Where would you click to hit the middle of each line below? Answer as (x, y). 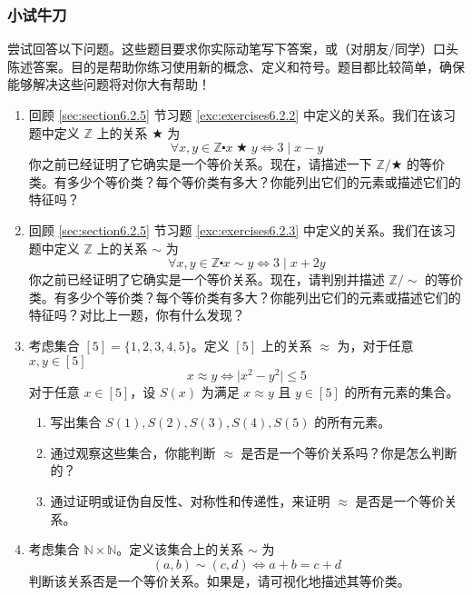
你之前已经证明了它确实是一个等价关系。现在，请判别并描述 (206, 279)
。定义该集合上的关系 (180, 549)
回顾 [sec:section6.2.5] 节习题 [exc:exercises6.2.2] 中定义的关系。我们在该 (236, 114)
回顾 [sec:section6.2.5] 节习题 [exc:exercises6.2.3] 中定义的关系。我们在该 (236, 229)
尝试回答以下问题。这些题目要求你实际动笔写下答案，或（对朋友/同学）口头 (233, 49)
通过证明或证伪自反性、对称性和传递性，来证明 (190, 500)
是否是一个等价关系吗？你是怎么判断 (349, 452)
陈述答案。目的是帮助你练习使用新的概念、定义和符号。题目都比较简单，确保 (236, 66)
